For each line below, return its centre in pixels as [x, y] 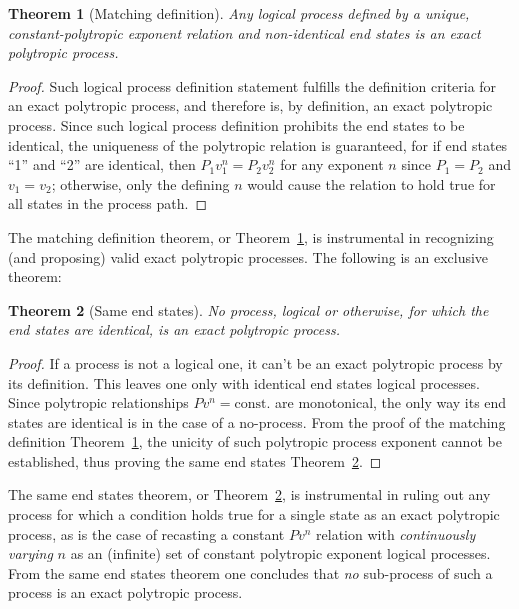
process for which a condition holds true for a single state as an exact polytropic [254, 514]
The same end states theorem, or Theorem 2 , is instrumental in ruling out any [249, 494]
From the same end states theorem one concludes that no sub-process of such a [250, 572]
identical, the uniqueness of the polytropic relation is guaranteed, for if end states [258, 144]
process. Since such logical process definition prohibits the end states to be [236, 124]
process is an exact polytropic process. [125, 592]
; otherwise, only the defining [140, 183]
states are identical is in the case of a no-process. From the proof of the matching [257, 421]
